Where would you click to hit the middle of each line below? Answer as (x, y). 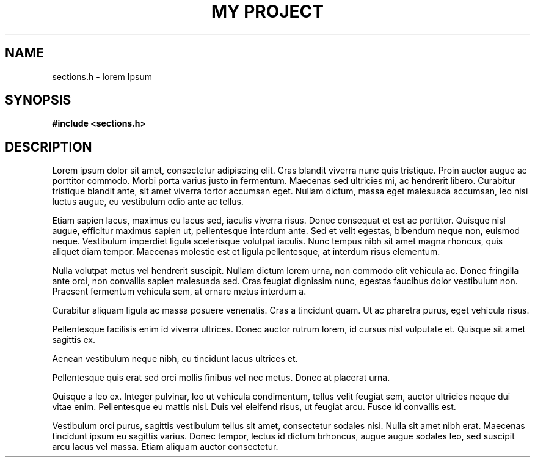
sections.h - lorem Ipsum (102, 76)
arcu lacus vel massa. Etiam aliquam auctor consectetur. (165, 447)
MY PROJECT (267, 12)
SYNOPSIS (38, 100)
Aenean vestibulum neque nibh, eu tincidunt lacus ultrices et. (175, 359)
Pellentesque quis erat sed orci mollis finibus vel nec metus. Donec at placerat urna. (221, 378)
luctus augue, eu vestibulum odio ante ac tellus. (148, 202)
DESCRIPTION (49, 147)
